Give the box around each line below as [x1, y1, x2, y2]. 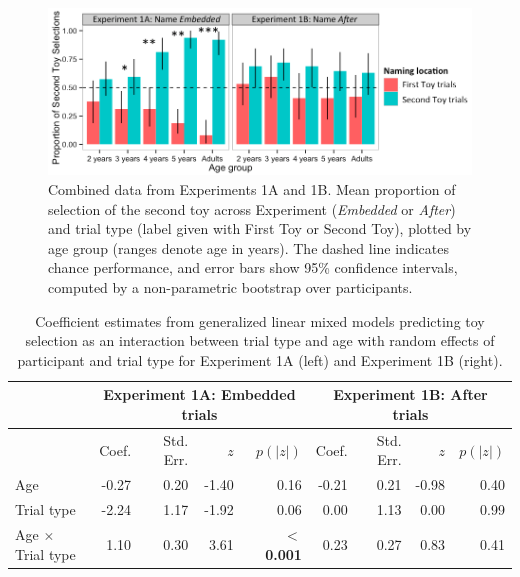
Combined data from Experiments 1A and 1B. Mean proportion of [48, 179, 456, 199]
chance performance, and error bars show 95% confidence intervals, [48, 257, 458, 278]
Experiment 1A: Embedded [103, 384, 296, 405]
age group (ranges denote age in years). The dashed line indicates [48, 237, 449, 258]
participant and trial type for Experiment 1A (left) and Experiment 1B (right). [17, 349, 503, 370]
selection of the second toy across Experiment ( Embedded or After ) [48, 198, 456, 219]
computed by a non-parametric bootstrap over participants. [48, 276, 413, 297]
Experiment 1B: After [333, 384, 488, 405]
